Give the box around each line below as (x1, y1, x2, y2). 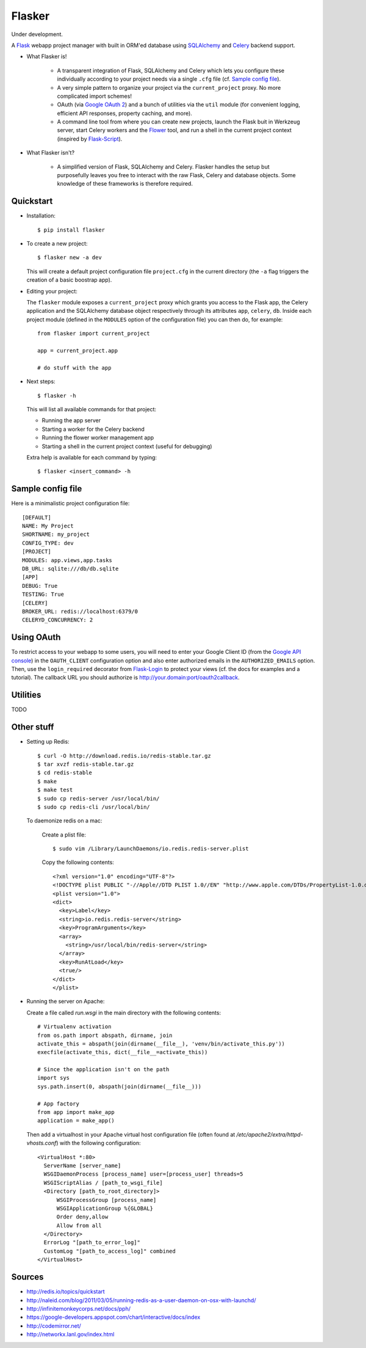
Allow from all (56, 1222, 102, 1229)
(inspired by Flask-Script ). (57, 135, 123, 142)
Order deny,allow (56, 1214, 109, 1220)
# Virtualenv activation (37, 1024, 112, 1030)
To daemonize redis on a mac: (26, 817, 102, 824)
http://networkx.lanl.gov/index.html (26, 1331, 115, 1338)
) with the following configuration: (56, 1140, 142, 1147)
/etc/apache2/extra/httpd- (236, 1130, 303, 1138)
